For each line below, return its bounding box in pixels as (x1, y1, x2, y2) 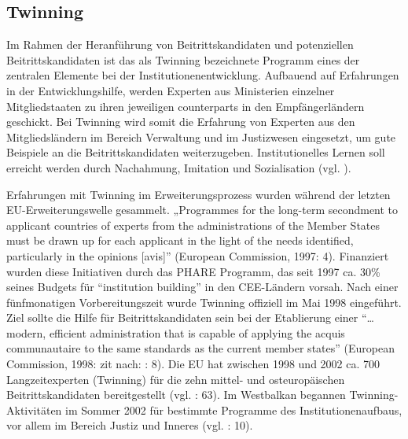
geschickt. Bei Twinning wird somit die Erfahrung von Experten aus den (6, 113, 355, 130)
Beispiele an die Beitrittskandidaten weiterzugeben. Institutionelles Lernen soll (6, 144, 385, 160)
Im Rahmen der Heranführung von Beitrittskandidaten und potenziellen (6, 36, 354, 53)
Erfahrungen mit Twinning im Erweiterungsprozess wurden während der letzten (6, 186, 391, 202)
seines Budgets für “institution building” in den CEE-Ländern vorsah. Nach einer (6, 279, 399, 295)
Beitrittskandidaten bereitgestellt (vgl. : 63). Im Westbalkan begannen (6, 386, 346, 403)
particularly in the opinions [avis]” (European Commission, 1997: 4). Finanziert (6, 247, 389, 264)
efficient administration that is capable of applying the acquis (49, 324, 345, 341)
